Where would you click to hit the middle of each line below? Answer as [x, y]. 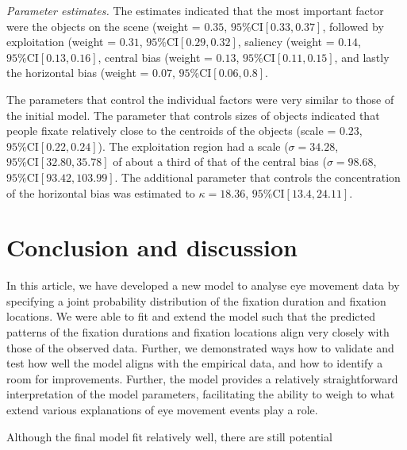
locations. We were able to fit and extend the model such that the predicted [191, 316]
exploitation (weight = [61, 42]
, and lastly [362, 57]
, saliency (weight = [286, 42]
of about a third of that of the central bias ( [220, 162]
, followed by [353, 26]
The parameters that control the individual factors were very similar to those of [200, 99]
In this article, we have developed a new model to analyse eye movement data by [203, 285]
